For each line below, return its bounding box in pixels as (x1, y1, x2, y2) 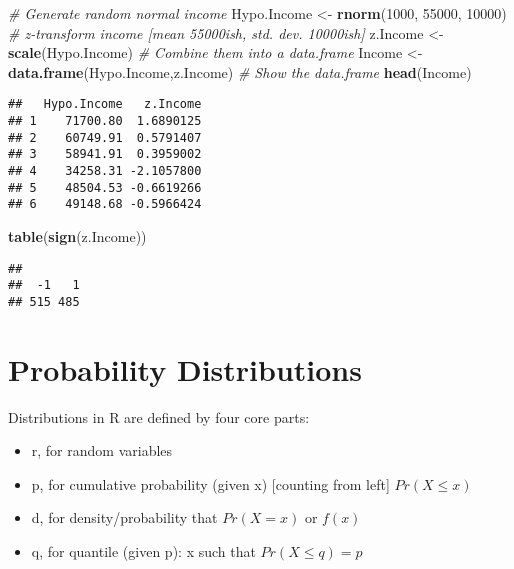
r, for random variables (31, 440, 173, 461)
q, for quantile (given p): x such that (31, 541, 256, 562)
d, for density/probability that (31, 507, 218, 528)
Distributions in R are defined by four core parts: (8, 406, 310, 427)
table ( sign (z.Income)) (8, 225, 147, 246)
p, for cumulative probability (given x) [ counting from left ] (31, 473, 390, 494)
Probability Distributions (8, 348, 362, 389)
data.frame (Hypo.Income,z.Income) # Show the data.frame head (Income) (8, 61, 472, 82)
